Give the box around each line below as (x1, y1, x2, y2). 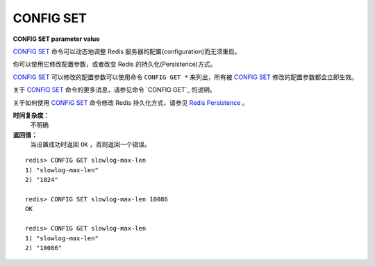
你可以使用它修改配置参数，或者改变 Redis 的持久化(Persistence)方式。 (12, 60, 217, 69)
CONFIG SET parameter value (12, 35, 100, 43)
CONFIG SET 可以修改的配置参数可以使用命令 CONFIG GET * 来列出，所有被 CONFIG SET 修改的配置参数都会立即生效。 (12, 73, 358, 81)
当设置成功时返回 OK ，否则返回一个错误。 (30, 140, 151, 149)
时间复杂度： (12, 111, 50, 119)
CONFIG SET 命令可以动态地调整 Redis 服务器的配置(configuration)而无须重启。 (12, 47, 241, 56)
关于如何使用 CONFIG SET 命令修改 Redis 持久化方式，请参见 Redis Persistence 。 (12, 98, 249, 107)
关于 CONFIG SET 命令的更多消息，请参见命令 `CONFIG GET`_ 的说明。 (12, 85, 217, 94)
